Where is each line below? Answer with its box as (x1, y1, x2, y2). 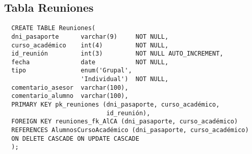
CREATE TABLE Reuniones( (11, 24, 95, 32)
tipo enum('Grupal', (11, 67, 132, 74)
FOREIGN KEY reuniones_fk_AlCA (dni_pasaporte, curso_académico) (11, 118, 238, 125)
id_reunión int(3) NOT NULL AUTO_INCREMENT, (11, 50, 223, 58)
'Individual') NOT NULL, (81, 75, 169, 83)
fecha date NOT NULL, (11, 58, 169, 66)
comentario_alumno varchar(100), (11, 92, 129, 100)
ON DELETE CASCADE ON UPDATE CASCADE (11, 135, 139, 142)
